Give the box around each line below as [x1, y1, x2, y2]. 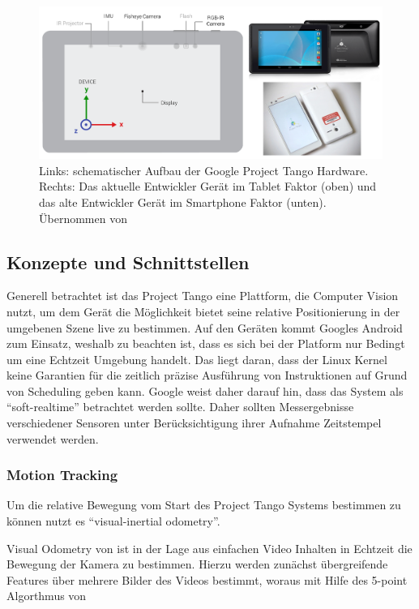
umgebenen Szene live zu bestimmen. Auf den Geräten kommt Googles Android [6, 319, 403, 336]
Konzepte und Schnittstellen [6, 249, 250, 274]
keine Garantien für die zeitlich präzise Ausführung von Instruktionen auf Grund [6, 367, 408, 384]
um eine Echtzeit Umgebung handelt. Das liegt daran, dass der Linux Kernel [6, 350, 387, 367]
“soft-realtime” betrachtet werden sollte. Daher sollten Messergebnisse [6, 398, 354, 415]
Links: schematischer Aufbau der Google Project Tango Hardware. [39, 161, 369, 178]
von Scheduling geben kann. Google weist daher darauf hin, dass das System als [6, 382, 404, 399]
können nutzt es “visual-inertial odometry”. [6, 513, 220, 530]
